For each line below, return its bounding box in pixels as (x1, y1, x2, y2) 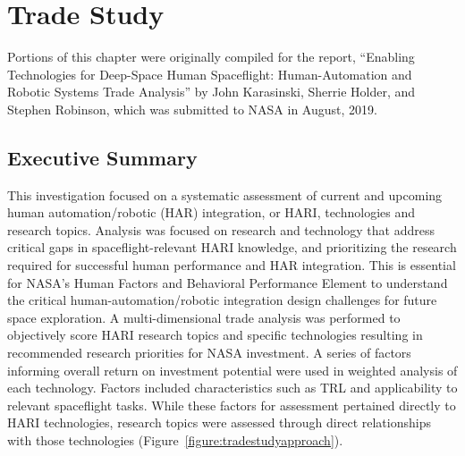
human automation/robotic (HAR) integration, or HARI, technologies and (7, 203, 416, 222)
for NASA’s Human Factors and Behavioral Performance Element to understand (7, 273, 448, 291)
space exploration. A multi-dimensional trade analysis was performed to (7, 308, 401, 326)
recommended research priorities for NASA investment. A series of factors (7, 343, 411, 362)
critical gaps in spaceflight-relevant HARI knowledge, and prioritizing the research (7, 238, 457, 257)
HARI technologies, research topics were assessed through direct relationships (7, 413, 431, 432)
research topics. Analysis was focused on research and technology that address (7, 220, 435, 239)
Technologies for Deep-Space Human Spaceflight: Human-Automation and (7, 64, 412, 83)
